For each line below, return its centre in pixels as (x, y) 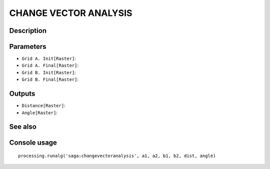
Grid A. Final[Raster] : (50, 65)
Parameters (28, 47)
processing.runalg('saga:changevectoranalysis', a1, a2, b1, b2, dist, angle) (117, 156)
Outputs (22, 94)
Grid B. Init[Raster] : (49, 72)
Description (28, 31)
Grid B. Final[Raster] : (50, 79)
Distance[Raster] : (43, 106)
